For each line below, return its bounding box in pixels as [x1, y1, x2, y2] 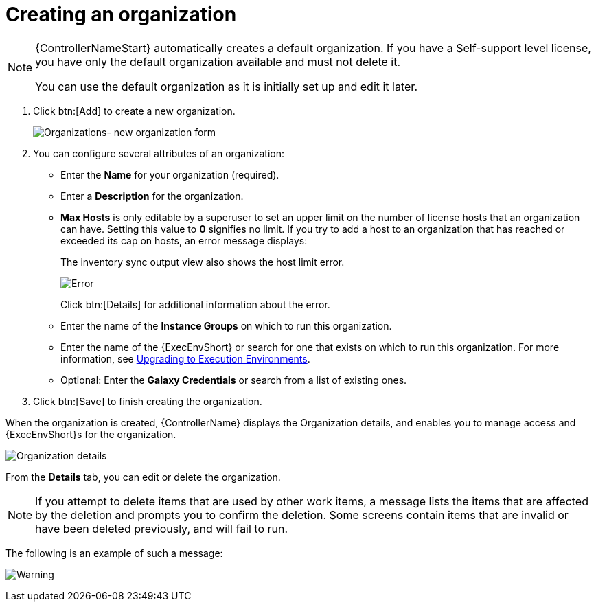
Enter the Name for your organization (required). [60, 168, 279, 181]
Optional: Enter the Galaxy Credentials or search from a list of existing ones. [60, 374, 407, 386]
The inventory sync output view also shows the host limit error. [60, 255, 345, 268]
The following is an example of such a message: [5, 547, 223, 559]
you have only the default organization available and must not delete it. [35, 54, 401, 69]
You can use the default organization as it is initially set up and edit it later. [35, 79, 417, 93]
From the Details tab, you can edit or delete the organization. [5, 470, 281, 483]
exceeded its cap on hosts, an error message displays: [60, 234, 308, 247]
